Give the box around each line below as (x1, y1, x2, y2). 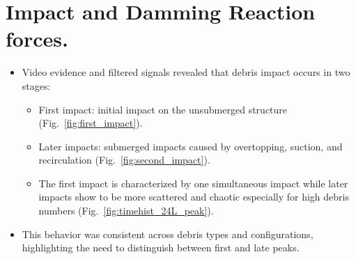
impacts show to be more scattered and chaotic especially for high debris (38, 189, 349, 204)
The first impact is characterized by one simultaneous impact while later (38, 175, 348, 190)
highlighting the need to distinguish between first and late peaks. (22, 240, 300, 255)
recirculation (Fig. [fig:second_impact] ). (38, 152, 210, 167)
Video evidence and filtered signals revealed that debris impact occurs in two (22, 65, 350, 79)
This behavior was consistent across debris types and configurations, (22, 226, 314, 241)
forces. (6, 24, 68, 53)
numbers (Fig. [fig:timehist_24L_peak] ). (38, 203, 214, 218)
